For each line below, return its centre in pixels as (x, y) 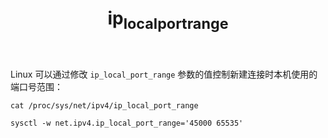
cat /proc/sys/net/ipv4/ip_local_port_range (104, 105)
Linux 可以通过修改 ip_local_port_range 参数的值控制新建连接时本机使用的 (164, 74)
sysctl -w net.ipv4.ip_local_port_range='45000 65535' (127, 123)
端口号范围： (36, 86)
